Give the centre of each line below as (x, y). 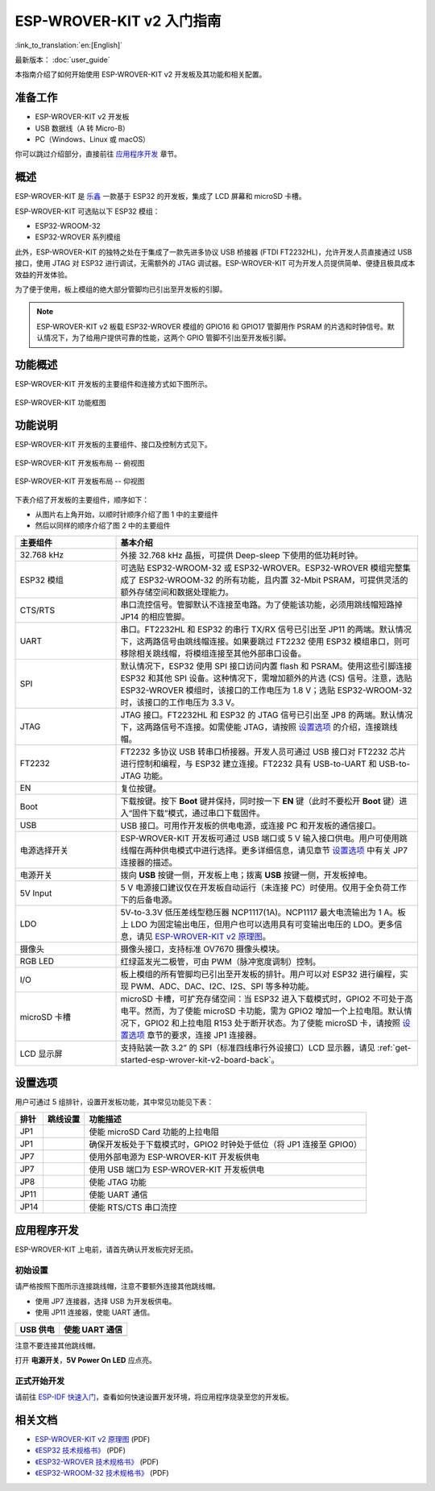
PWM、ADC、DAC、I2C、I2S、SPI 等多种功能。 (222, 986)
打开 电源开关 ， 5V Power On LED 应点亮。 (86, 1360)
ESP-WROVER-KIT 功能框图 (60, 402)
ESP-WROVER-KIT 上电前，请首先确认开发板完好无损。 (106, 1249)
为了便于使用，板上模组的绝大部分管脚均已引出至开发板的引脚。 (121, 289)
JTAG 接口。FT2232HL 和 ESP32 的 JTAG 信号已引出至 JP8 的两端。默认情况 (267, 714)
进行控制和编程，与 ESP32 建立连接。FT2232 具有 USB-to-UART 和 (249, 764)
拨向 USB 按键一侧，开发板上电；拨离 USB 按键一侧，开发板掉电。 (246, 875)
